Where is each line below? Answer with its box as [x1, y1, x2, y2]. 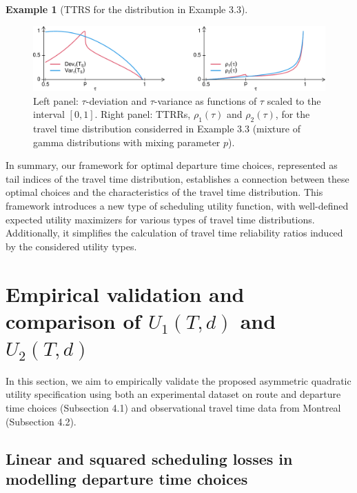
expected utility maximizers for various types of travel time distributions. [6, 212, 315, 226]
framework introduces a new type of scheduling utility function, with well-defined [6, 198, 349, 212]
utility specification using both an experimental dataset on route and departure [6, 387, 341, 401]
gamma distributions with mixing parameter [33, 134, 221, 149]
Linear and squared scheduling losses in [6, 447, 293, 469]
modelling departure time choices [6, 467, 248, 489]
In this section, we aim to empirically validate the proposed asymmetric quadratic [6, 373, 351, 388]
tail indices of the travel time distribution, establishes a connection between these [6, 171, 349, 185]
